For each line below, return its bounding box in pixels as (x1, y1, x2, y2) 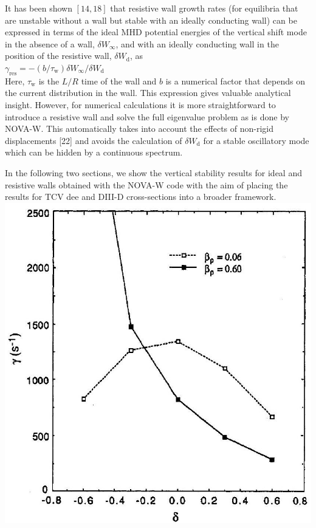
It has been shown (5, 2, 72, 14)
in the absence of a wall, (5, 37, 95, 50)
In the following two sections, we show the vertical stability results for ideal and (5, 166, 302, 179)
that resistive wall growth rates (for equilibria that (110, 2, 298, 14)
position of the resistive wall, (5, 49, 112, 62)
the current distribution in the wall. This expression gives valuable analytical (5, 86, 291, 99)
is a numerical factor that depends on (165, 74, 305, 87)
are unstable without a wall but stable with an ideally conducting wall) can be (5, 13, 297, 26)
